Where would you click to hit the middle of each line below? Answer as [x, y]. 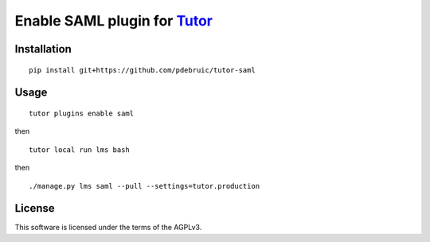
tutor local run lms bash [80, 150]
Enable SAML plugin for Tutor [113, 21]
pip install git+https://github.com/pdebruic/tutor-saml [143, 70]
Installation [43, 49]
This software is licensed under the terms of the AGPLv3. [108, 228]
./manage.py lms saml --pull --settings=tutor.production [145, 186]
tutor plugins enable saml [82, 113]
